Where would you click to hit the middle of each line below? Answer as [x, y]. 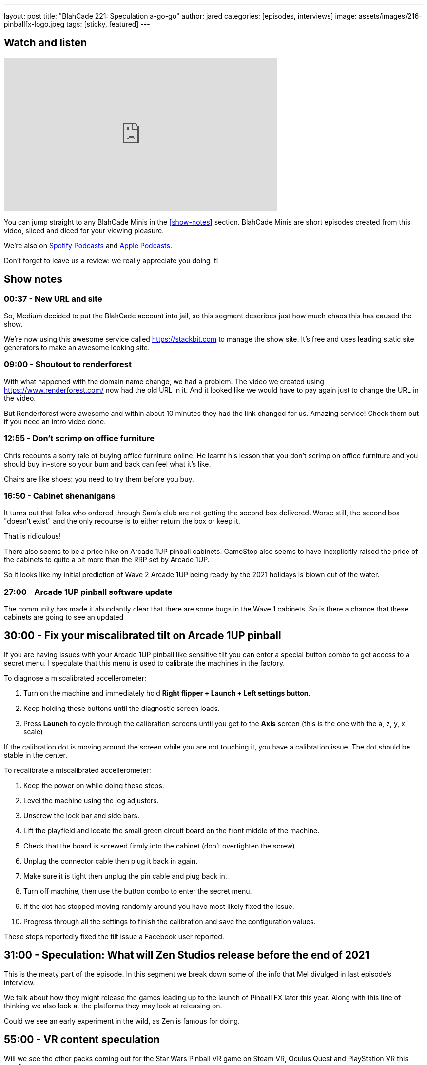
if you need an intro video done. [55, 421]
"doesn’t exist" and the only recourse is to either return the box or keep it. [122, 521]
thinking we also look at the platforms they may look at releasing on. [113, 1006]
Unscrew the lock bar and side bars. [81, 815]
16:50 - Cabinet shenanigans [60, 496]
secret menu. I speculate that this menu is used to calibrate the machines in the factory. [145, 663]
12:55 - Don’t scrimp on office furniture [79, 439]
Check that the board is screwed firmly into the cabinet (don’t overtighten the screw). [160, 846]
